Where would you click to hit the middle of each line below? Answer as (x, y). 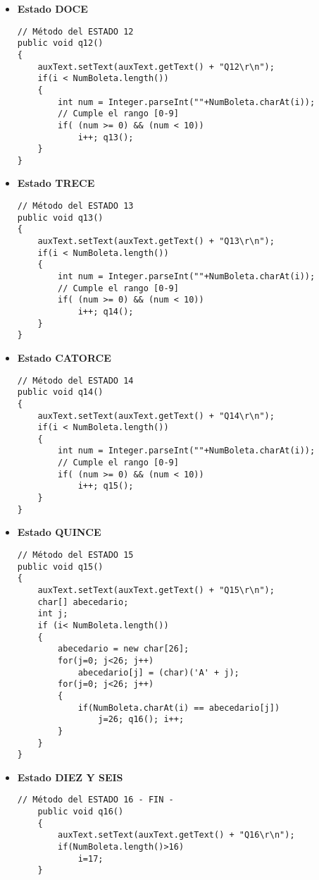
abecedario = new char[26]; (124, 649)
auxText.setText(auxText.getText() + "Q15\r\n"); (156, 590)
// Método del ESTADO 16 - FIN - (95, 800)
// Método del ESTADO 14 (75, 380)
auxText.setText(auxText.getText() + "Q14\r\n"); (156, 416)
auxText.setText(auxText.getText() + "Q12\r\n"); (156, 67)
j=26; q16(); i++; (141, 720)
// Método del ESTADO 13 (75, 206)
